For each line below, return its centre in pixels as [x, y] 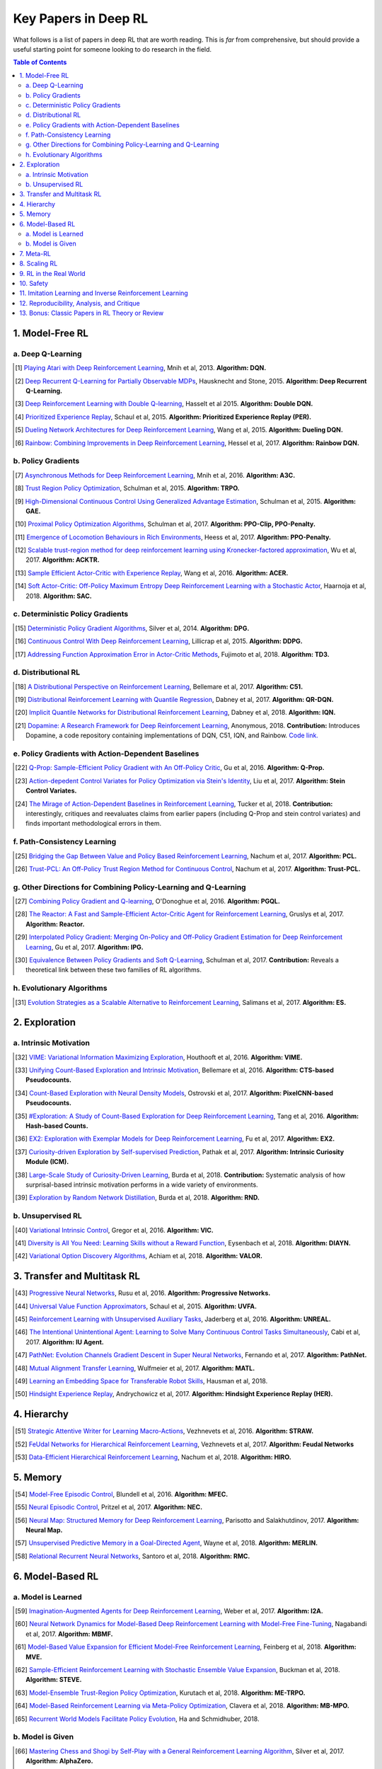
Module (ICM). [47, 1162]
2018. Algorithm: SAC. [59, 596]
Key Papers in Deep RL [81, 18]
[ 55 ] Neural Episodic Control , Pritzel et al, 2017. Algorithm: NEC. [109, 1507]
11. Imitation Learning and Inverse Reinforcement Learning [104, 293]
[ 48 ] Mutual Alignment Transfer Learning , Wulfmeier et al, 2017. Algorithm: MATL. [135, 1368]
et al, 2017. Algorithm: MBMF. [69, 1634]
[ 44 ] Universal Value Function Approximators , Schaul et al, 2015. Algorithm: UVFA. [136, 1306]
